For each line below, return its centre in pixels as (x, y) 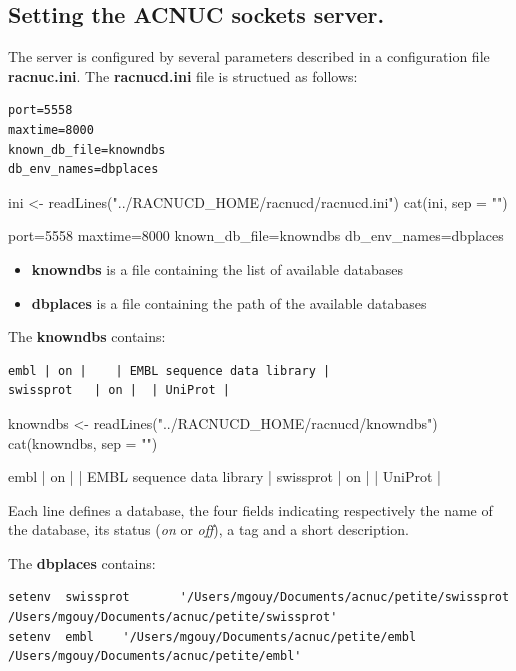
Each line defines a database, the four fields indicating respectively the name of (250, 509)
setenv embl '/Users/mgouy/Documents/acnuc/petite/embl (212, 636)
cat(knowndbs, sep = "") (83, 442)
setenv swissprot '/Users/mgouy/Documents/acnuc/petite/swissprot (259, 597)
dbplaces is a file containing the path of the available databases (229, 302)
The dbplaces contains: (82, 562)
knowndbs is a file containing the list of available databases (217, 268)
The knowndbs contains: (87, 336)
